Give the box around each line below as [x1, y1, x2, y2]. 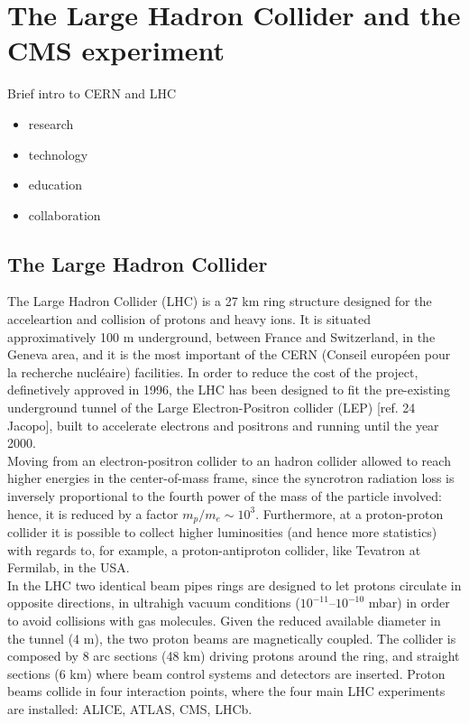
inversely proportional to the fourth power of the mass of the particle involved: [7, 487, 442, 506]
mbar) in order [368, 593, 450, 612]
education [28, 175, 82, 194]
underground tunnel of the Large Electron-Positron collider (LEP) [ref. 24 [7, 398, 416, 417]
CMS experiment [7, 32, 225, 69]
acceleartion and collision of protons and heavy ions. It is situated [7, 310, 371, 329]
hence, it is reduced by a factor [7, 504, 179, 523]
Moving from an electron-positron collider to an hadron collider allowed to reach [7, 450, 451, 469]
